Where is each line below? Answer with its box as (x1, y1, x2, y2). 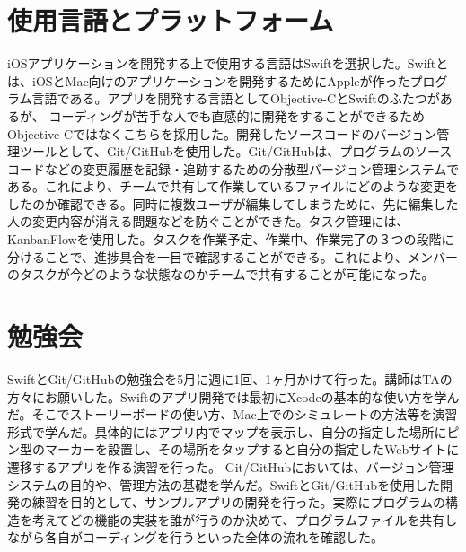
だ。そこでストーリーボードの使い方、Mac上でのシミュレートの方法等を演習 (7, 405, 458, 424)
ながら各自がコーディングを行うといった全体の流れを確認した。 (7, 528, 384, 547)
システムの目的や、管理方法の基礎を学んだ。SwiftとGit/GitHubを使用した (7, 475, 440, 494)
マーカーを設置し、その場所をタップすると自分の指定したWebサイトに (44, 440, 460, 459)
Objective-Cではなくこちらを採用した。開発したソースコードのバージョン (7, 124, 437, 143)
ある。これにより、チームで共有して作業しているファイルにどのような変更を (7, 177, 458, 196)
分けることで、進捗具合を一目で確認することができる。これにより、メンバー (7, 247, 458, 266)
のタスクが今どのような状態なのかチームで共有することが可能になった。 (7, 265, 435, 284)
